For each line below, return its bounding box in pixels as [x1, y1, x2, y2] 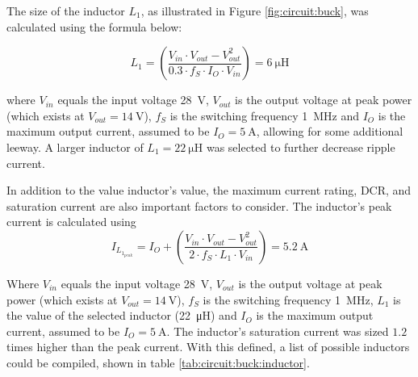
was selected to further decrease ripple [206, 138, 395, 155]
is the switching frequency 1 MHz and [169, 107, 360, 124]
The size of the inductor [6, 2, 125, 19]
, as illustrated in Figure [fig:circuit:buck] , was [140, 2, 369, 19]
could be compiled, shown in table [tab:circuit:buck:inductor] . [6, 354, 310, 371]
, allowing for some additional [256, 123, 403, 140]
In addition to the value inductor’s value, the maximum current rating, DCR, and [6, 182, 412, 199]
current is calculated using [6, 213, 136, 230]
